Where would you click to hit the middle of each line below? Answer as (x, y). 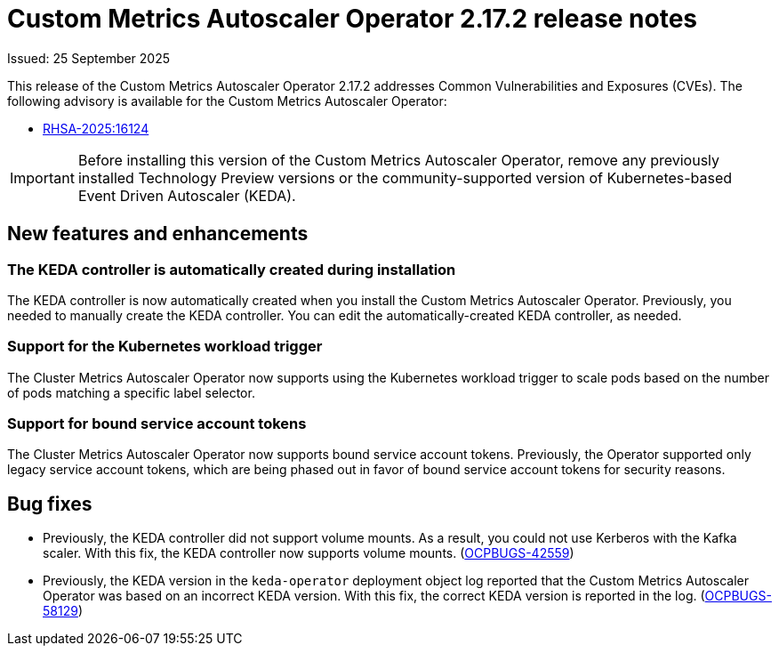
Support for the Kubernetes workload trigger (165, 347)
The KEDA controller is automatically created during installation (232, 269)
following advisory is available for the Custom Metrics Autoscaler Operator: (227, 101)
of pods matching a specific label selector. (131, 392)
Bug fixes (50, 504)
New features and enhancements (158, 234)
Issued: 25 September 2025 (89, 58)
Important (42, 177)
